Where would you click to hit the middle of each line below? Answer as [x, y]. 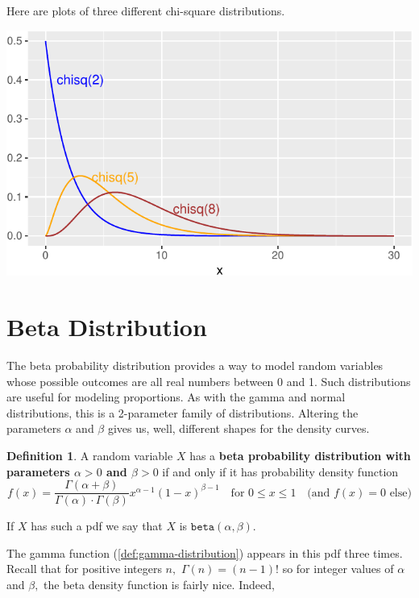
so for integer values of [338, 569]
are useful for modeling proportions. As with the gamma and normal [176, 397]
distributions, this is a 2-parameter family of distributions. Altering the [183, 412]
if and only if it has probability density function [280, 471]
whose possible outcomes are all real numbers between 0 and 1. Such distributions [209, 381]
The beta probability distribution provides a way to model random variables [195, 365]
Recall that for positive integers [84, 569]
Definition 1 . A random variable [90, 455]
